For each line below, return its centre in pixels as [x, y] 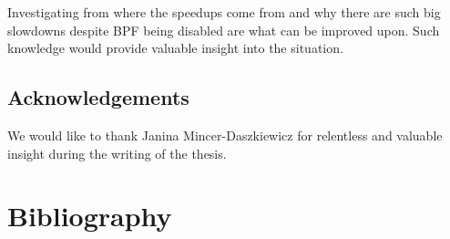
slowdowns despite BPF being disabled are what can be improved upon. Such [224, 30]
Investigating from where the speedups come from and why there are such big [224, 12]
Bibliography [90, 216]
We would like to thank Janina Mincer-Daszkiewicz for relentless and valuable [225, 135]
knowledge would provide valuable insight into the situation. [175, 48]
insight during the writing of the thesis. [117, 153]
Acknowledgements [98, 97]
